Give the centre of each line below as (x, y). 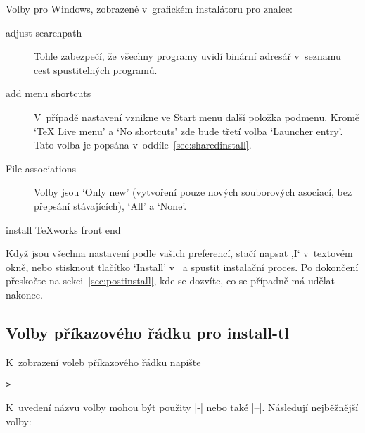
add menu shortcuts (49, 93)
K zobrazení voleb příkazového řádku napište (103, 362)
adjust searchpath (44, 32)
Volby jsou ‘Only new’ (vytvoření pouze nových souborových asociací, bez (193, 192)
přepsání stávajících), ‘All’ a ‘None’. (110, 205)
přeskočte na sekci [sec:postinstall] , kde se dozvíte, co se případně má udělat (171, 281)
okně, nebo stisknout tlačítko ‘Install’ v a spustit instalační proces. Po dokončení (182, 266)
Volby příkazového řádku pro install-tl (148, 332)
